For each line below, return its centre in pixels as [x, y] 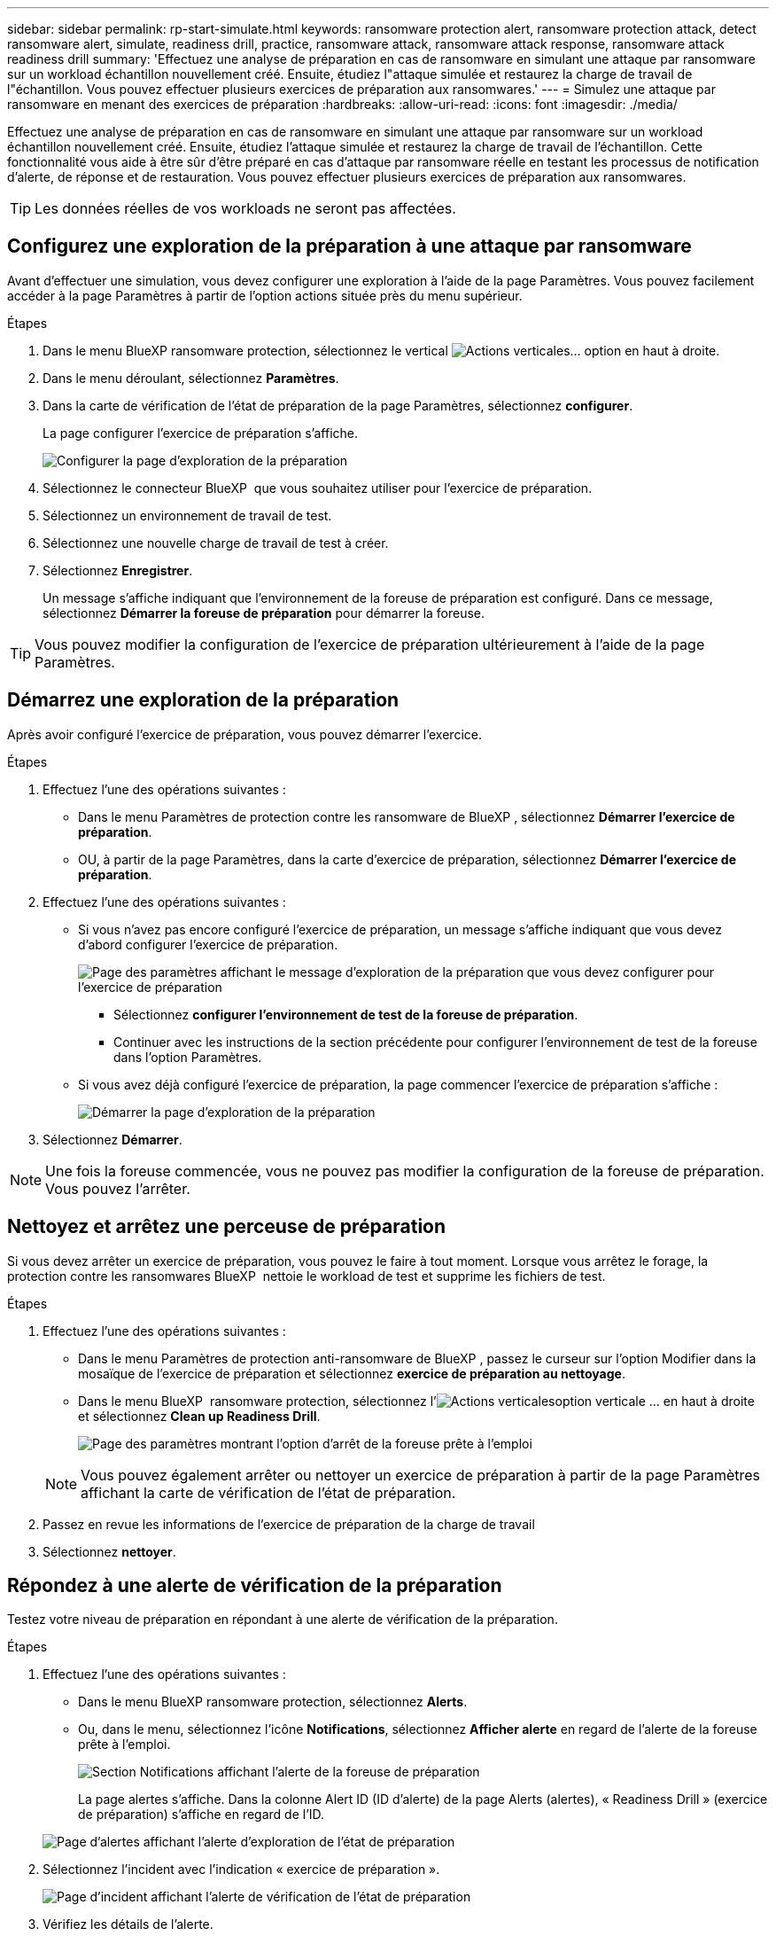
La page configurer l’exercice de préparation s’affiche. [201, 433]
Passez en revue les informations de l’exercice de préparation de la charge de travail [289, 1524]
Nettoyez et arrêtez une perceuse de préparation [227, 1227]
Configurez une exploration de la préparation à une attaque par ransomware [349, 246]
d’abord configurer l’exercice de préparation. [208, 944]
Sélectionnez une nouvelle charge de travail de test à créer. [216, 543]
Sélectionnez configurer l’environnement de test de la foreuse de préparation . [346, 1014]
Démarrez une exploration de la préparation [203, 700]
